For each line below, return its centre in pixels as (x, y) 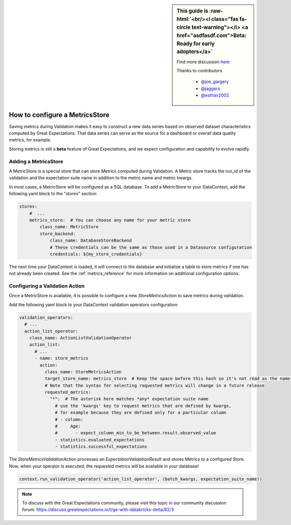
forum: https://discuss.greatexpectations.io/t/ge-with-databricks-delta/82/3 (98, 509)
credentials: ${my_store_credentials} (96, 254)
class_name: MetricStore (69, 227)
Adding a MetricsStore (36, 161)
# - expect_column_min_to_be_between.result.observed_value (136, 433)
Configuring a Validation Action (47, 286)
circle (184, 27)
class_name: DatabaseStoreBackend (91, 241)
